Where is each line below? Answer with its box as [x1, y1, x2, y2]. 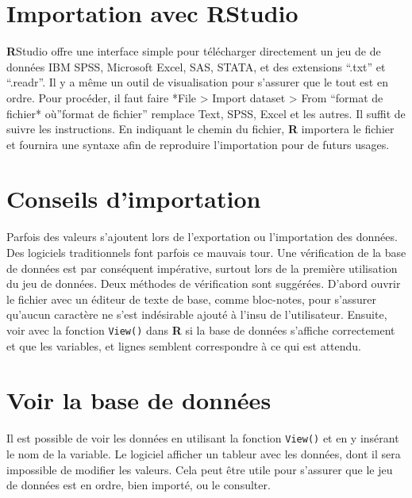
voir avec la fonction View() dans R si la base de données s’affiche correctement [6, 321, 395, 338]
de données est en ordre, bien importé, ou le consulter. [6, 477, 271, 493]
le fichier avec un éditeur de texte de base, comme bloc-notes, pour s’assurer [6, 290, 377, 307]
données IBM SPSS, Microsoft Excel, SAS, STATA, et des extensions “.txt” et [6, 58, 386, 75]
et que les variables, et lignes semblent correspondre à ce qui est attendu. [6, 337, 362, 354]
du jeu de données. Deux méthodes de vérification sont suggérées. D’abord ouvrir [6, 275, 401, 292]
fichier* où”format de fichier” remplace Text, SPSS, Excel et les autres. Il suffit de [6, 105, 406, 121]
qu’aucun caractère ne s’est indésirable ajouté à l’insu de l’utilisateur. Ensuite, [6, 306, 387, 323]
